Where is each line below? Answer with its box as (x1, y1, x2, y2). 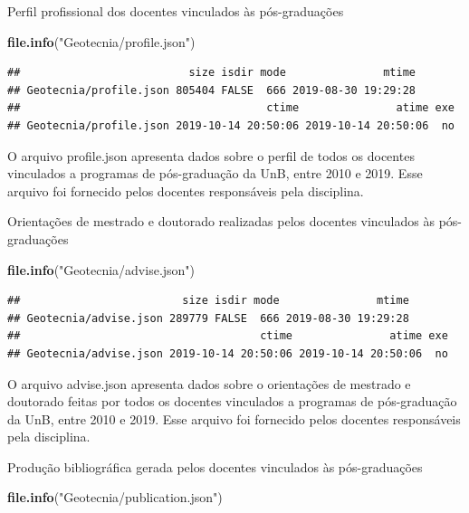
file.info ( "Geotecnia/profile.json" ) (7, 32, 196, 51)
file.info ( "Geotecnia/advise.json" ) (7, 260, 196, 279)
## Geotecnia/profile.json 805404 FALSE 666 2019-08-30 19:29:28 (7, 83, 416, 97)
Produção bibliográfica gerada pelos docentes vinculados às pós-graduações (7, 457, 423, 476)
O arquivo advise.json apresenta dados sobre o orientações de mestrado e (7, 374, 411, 393)
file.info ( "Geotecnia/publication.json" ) (7, 488, 223, 507)
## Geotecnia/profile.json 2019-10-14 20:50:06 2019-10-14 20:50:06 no (7, 119, 455, 132)
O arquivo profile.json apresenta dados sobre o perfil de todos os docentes (7, 146, 415, 165)
